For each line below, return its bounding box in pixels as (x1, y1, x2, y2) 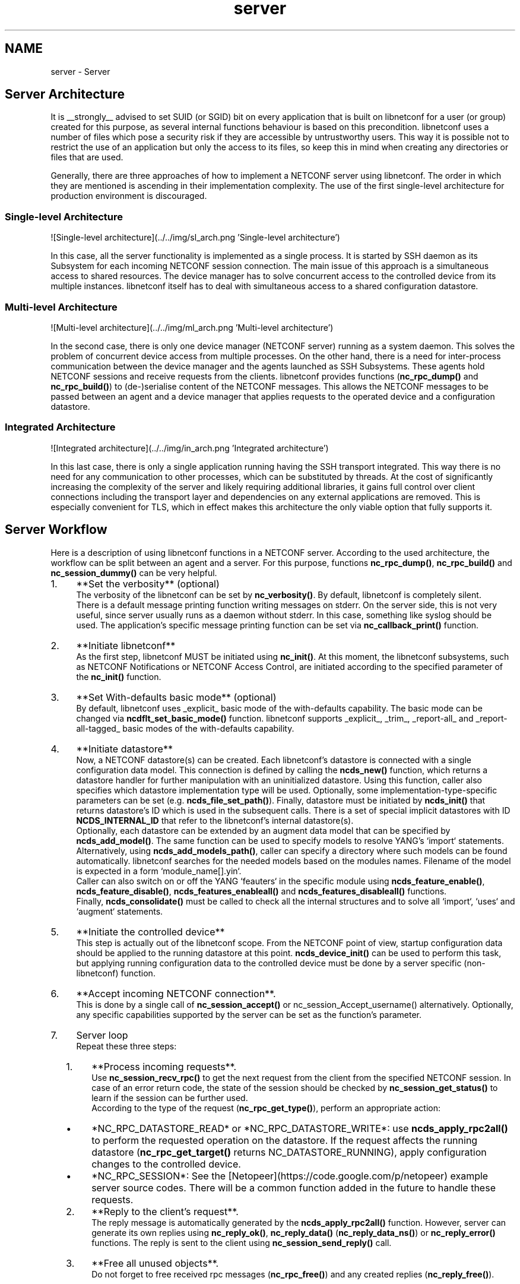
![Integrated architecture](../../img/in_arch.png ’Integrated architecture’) (50, 442, 329, 453)
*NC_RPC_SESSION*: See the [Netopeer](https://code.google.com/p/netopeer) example (91, 1169, 489, 1182)
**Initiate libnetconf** (76, 639, 176, 652)
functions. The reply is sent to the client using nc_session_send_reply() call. (91, 1237, 392, 1248)
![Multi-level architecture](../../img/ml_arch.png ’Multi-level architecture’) (50, 322, 334, 333)
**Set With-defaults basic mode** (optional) (76, 691, 277, 703)
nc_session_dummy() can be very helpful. (50, 567, 217, 578)
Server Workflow (5, 522, 107, 537)
